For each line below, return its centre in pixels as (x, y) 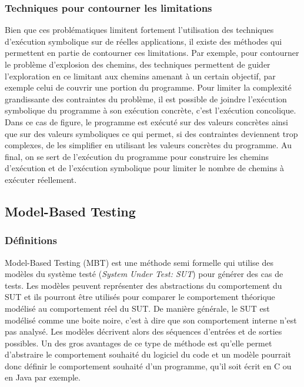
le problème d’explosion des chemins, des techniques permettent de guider (138, 64)
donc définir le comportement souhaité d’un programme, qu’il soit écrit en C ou (148, 366)
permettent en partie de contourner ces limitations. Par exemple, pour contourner (152, 53)
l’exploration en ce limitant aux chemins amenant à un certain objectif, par (140, 76)
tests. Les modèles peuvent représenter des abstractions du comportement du (143, 285)
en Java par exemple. (43, 377)
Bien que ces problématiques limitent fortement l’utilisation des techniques (139, 30)
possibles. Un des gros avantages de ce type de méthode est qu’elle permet (138, 343)
